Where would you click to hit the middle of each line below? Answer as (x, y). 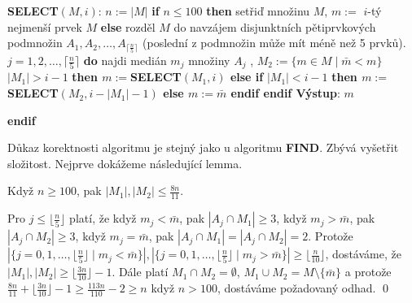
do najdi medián (125, 61)
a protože (368, 272)
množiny (209, 61)
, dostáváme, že (363, 254)
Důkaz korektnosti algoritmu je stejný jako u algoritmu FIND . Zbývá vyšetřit (203, 147)
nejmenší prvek (45, 26)
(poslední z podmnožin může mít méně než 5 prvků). (274, 43)
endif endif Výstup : (285, 93)
